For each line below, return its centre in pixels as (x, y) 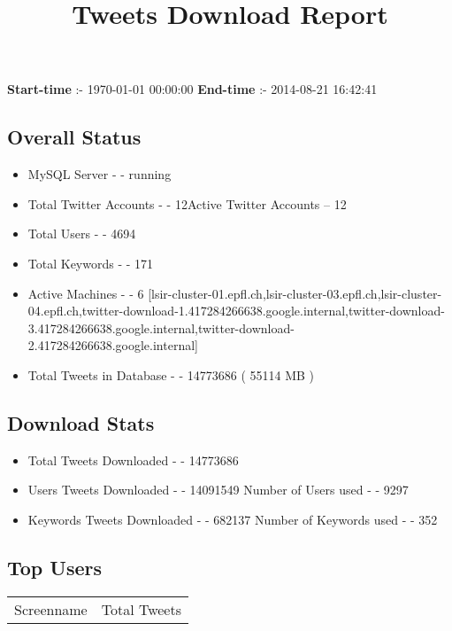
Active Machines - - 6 (86, 293)
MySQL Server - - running (100, 174)
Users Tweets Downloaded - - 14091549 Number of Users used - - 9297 (218, 490)
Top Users (54, 567)
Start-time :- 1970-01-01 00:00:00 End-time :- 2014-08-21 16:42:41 (192, 89)
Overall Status (74, 137)
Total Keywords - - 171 (91, 263)
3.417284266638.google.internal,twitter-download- (161, 327)
